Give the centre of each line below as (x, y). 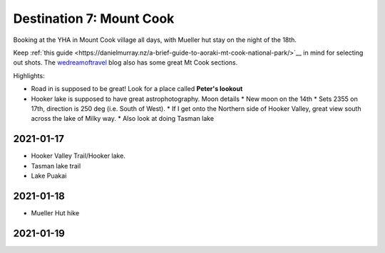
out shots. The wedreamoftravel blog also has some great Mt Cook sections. (125, 63)
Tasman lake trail (56, 166)
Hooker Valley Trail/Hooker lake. (78, 156)
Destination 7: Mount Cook (94, 18)
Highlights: (29, 75)
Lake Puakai (49, 176)
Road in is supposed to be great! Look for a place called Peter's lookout (137, 89)
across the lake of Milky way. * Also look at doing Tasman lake (122, 119)
